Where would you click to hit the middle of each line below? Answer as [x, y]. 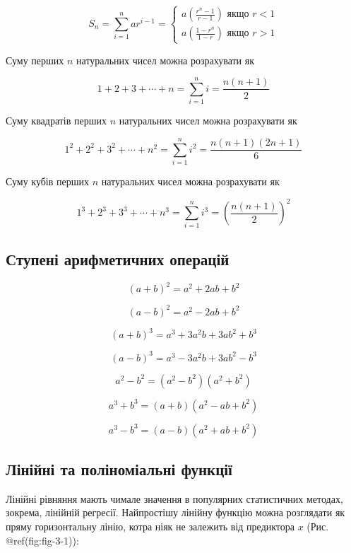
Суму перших [35, 60]
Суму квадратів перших [56, 121]
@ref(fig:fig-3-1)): [42, 540]
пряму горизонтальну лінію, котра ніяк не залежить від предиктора [150, 526]
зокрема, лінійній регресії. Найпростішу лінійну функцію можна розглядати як [175, 512]
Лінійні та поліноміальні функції [119, 469]
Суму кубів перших [48, 181]
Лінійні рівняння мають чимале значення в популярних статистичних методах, [174, 498]
